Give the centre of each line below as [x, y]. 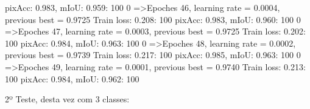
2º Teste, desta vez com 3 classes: [67, 99]
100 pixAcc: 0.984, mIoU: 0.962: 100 [72, 78]
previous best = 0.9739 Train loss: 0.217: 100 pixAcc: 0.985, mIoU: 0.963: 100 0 [153, 55]
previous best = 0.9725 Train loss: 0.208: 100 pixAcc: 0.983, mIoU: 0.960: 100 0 [153, 19]
